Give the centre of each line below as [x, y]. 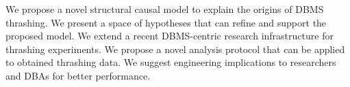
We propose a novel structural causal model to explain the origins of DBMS [165, 9]
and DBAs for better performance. [78, 75]
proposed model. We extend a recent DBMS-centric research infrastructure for [170, 36]
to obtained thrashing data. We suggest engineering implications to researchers [171, 62]
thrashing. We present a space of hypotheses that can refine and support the [166, 22]
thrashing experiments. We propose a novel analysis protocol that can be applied [175, 49]
